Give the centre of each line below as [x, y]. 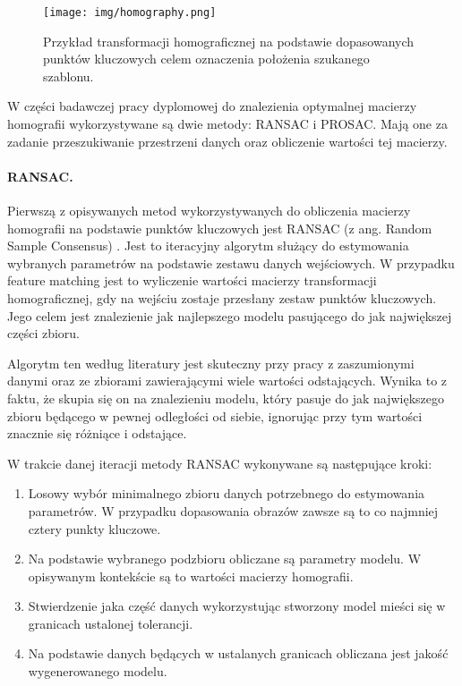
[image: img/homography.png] [130, 13]
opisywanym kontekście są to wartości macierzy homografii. [191, 576]
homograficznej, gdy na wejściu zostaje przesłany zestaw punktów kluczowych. [222, 297]
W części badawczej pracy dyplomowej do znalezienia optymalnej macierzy [212, 106]
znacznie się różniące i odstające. [97, 433]
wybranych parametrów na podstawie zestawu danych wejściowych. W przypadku [231, 263]
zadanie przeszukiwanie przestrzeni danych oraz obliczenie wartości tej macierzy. [227, 141]
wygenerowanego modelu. [98, 671]
